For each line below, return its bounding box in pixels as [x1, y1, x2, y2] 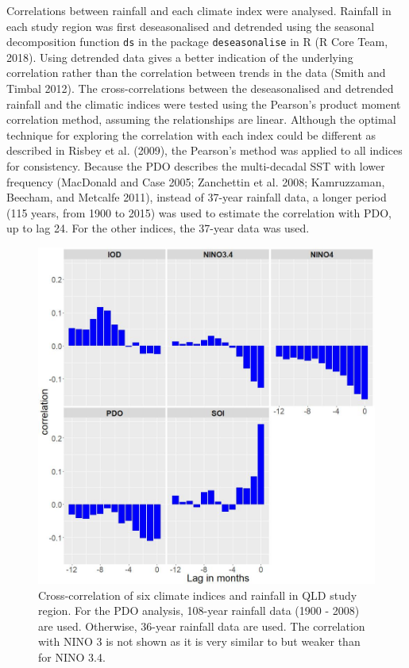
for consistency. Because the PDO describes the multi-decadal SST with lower [6, 158, 385, 174]
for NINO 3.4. [38, 648, 106, 665]
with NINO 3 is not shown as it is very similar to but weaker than [38, 633, 361, 650]
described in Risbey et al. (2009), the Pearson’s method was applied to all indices [6, 142, 403, 159]
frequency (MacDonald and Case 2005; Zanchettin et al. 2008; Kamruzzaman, [6, 173, 385, 190]
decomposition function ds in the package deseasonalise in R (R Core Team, [6, 33, 388, 50]
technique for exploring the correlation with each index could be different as [6, 126, 376, 143]
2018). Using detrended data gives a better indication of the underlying [6, 48, 353, 65]
